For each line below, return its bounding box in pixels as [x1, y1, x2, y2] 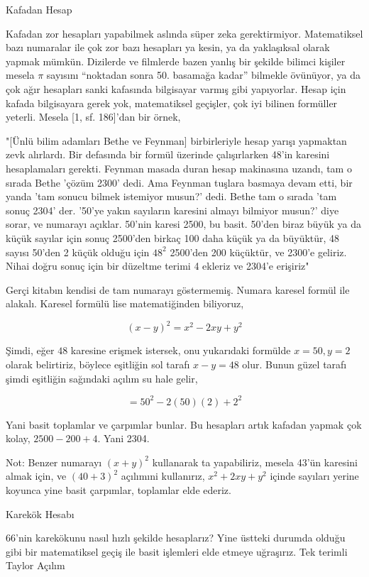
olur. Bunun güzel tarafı [242, 356, 347, 371]
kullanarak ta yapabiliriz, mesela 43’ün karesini [152, 454, 358, 469]
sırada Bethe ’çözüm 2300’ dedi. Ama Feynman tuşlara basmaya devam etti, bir [6, 175, 353, 189]
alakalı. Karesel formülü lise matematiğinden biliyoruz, [6, 296, 244, 311]
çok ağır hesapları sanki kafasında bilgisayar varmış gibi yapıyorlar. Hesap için [6, 81, 346, 96]
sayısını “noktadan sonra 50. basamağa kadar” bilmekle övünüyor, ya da [46, 67, 361, 82]
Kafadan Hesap [6, 2, 72, 16]
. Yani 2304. [97, 431, 150, 446]
